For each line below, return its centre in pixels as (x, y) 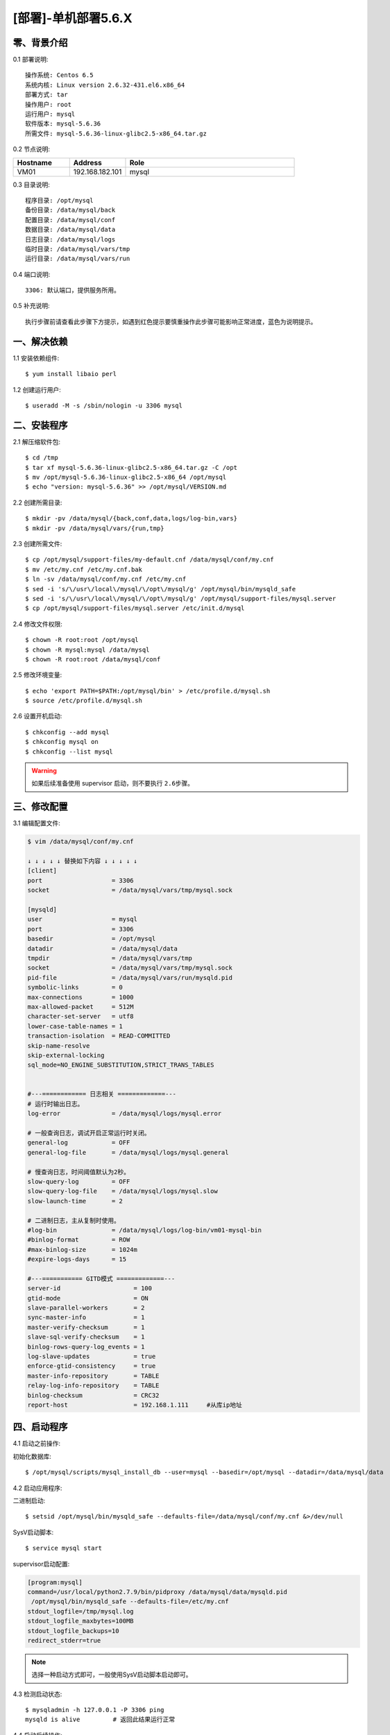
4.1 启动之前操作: (37, 1444)
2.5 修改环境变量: (37, 675)
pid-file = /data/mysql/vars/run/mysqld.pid (130, 977)
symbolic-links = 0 (75, 988)
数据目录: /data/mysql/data (70, 230)
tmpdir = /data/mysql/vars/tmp (110, 958)
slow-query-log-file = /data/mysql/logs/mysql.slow (122, 1191)
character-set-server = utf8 (81, 1016)
